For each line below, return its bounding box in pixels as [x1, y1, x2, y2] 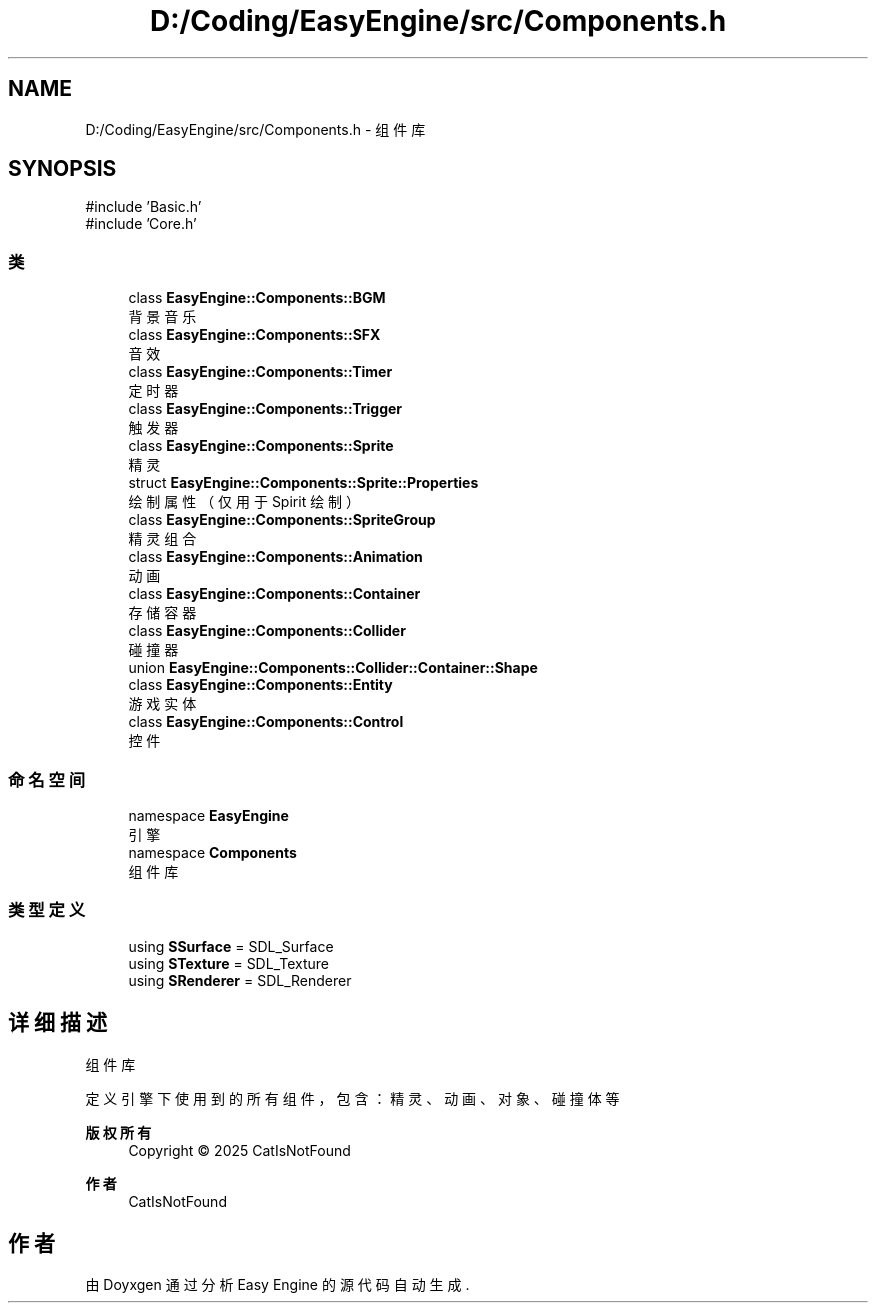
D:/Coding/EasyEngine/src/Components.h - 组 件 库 [85, 120, 426, 138]
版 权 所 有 [85, 1123, 152, 1141]
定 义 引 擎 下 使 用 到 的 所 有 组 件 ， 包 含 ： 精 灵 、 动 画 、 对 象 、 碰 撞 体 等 [85, 1089, 620, 1107]
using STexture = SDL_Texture [128, 954, 329, 972]
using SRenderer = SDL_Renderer [128, 971, 352, 989]
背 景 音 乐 [128, 308, 197, 326]
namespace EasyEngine [128, 806, 289, 824]
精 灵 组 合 [128, 530, 197, 548]
